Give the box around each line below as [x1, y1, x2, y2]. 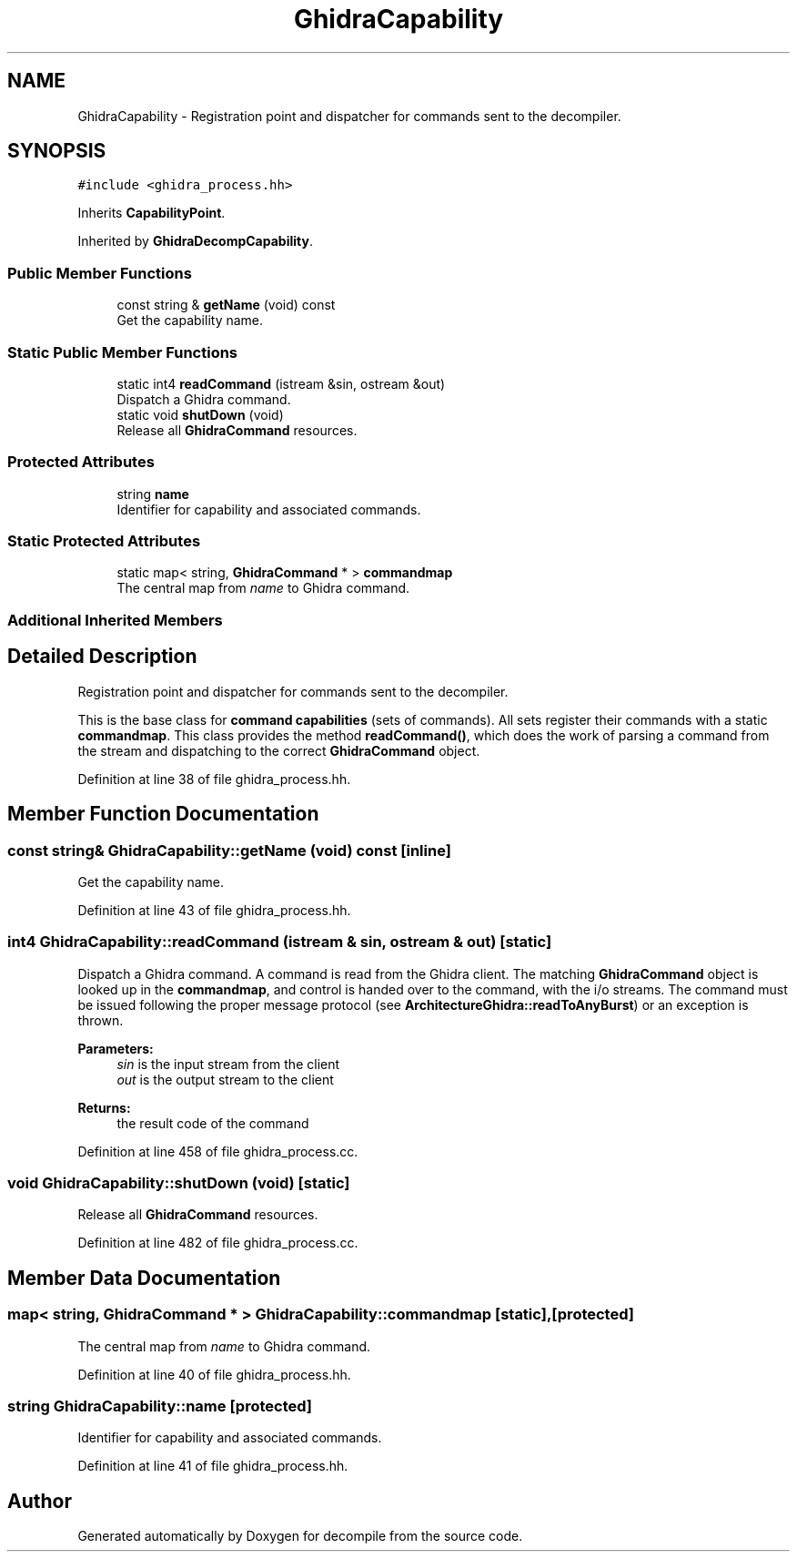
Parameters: [77, 1040, 154, 1056]
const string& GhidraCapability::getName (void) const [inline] [7, 841, 451, 860]
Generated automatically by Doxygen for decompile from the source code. [77, 1528, 523, 1544]
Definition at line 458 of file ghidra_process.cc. [77, 1143, 358, 1159]
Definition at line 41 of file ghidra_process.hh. [77, 1458, 348, 1474]
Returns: [77, 1099, 131, 1116]
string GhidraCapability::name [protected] [7, 1396, 313, 1415]
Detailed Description [7, 645, 197, 668]
